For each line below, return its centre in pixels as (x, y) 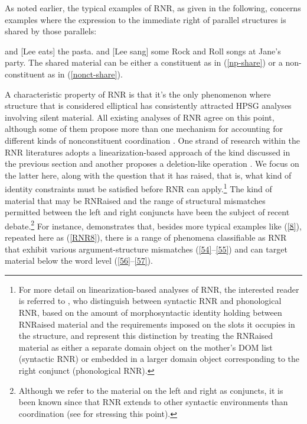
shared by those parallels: (51, 31)
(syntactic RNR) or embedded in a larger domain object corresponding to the (159, 359)
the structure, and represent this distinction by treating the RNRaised (146, 336)
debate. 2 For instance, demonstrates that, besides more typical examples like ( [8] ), (153, 225)
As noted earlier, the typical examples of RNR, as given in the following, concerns (153, 8)
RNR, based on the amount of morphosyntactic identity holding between (150, 312)
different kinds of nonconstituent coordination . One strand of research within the (152, 140)
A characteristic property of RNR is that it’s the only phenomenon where (138, 94)
